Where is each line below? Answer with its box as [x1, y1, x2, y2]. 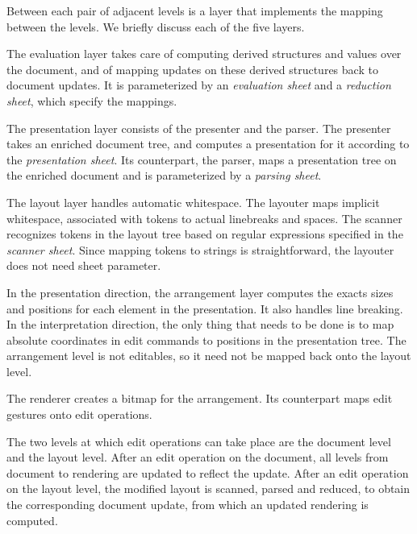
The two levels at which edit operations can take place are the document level [6, 433, 391, 449]
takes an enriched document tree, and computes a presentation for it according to [6, 135, 410, 152]
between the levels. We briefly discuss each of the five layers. [6, 18, 305, 35]
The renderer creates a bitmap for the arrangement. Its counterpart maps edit [6, 390, 393, 407]
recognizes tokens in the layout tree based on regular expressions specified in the [6, 226, 403, 242]
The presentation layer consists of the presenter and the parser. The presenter [6, 119, 391, 136]
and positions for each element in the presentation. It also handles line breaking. [6, 300, 403, 317]
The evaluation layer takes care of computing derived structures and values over [6, 45, 402, 62]
